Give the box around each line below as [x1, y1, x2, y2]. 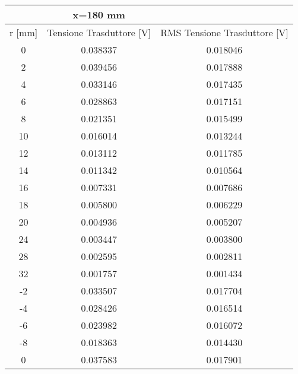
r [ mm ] [9, 26, 38, 39]
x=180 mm [72, 8, 125, 21]
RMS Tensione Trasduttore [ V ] [160, 26, 289, 39]
